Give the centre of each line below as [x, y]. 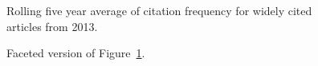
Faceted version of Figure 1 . [76, 53]
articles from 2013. [52, 26]
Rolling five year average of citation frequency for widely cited [159, 10]
